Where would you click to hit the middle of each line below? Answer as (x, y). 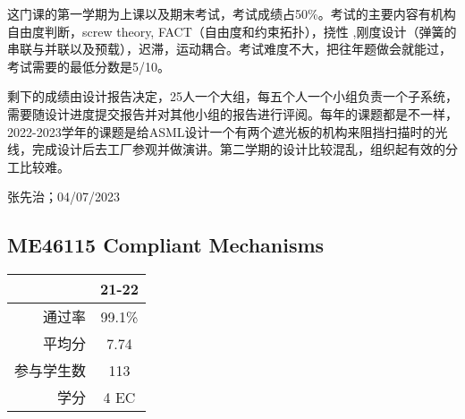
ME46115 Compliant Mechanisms (166, 245)
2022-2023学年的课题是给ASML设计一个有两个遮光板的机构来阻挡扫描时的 (221, 131)
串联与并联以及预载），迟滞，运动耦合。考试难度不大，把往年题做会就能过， (229, 49)
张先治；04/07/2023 (63, 197)
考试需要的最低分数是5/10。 (89, 66)
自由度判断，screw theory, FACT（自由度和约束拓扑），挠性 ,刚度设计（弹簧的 (232, 31)
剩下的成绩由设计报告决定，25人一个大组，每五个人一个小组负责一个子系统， (232, 96)
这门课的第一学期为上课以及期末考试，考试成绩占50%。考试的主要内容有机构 (232, 13)
